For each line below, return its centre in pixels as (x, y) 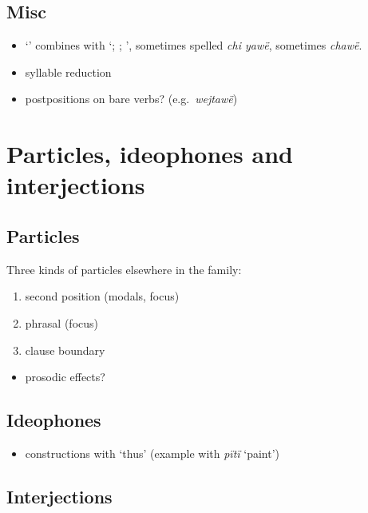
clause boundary (65, 350)
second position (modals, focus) (102, 296)
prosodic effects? (65, 377)
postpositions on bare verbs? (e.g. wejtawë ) (131, 99)
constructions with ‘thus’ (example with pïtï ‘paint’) (152, 453)
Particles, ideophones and (150, 154)
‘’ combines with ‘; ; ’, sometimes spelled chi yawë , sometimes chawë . (194, 45)
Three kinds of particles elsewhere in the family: (124, 269)
